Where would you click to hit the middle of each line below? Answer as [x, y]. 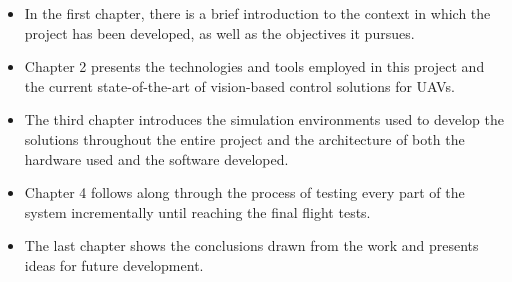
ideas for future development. [114, 264]
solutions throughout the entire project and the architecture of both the [244, 138]
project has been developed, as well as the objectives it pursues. [219, 32]
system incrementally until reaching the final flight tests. [197, 211]
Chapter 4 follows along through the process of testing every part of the [244, 192]
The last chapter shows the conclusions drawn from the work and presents [251, 245]
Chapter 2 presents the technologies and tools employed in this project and [254, 66]
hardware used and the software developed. [156, 158]
